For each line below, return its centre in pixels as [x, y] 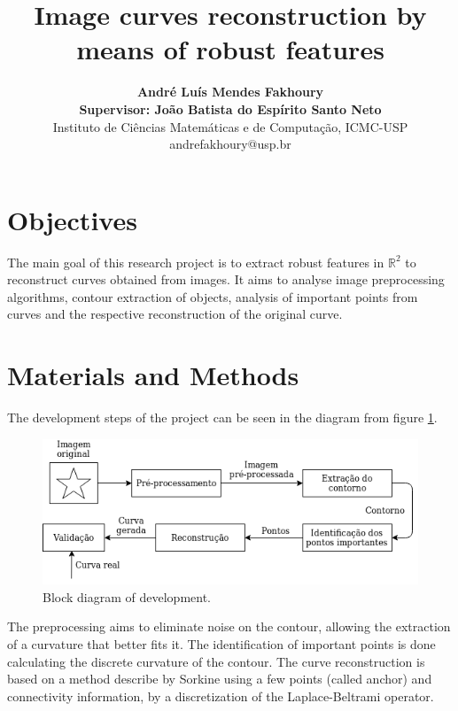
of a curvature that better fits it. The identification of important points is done [221, 644]
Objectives [72, 219]
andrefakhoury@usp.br [230, 144]
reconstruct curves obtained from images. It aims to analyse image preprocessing [226, 279]
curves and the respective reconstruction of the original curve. [175, 314]
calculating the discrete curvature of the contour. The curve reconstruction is [216, 661]
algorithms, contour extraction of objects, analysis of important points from [213, 296]
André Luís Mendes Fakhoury [230, 92]
